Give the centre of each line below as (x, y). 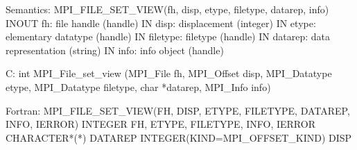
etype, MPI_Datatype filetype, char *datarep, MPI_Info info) (138, 86)
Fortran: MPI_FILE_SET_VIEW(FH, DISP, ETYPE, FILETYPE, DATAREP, (178, 110)
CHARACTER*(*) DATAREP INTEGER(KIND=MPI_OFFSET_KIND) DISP (179, 137)
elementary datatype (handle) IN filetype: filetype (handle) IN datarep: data (168, 36)
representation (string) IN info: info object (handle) (115, 50)
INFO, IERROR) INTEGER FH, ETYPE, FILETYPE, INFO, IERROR (160, 124)
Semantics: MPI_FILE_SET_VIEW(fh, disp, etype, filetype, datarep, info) (167, 9)
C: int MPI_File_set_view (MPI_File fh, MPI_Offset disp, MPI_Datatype (169, 73)
